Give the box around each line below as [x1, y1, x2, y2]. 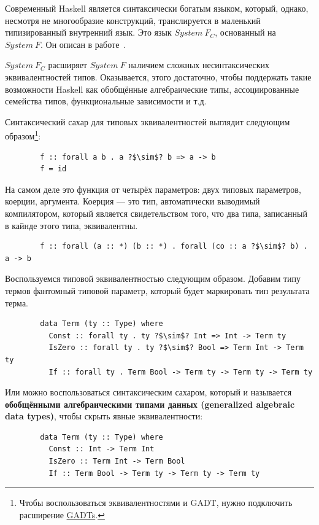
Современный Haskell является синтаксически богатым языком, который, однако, [5, 2, 309, 14]
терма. [5, 296, 28, 309]
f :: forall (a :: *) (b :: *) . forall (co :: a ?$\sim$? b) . [40, 242, 308, 251]
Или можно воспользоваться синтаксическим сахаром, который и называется [5, 386, 292, 399]
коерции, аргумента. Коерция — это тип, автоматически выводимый [5, 195, 260, 208]
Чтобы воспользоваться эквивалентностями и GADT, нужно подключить [19, 496, 293, 509]
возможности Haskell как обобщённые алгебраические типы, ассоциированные [5, 82, 299, 95]
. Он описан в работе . [40, 37, 126, 50]
